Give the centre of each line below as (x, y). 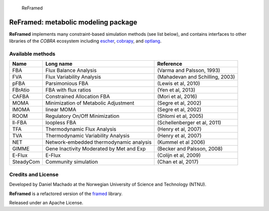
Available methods (32, 54)
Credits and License (34, 174)
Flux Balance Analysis (71, 71)
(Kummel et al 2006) (181, 142)
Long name (59, 64)
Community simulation (72, 162)
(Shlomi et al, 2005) (180, 116)
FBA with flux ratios (68, 90)
